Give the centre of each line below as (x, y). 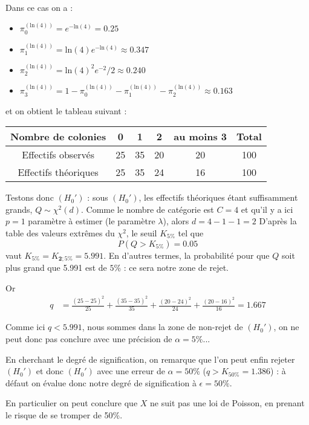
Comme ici (25, 327)
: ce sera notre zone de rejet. (176, 267)
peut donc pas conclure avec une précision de (89, 338)
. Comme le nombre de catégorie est (148, 209)
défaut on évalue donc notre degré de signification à (101, 382)
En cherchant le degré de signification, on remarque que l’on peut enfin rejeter (150, 359)
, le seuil (141, 232)
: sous (98, 197)
